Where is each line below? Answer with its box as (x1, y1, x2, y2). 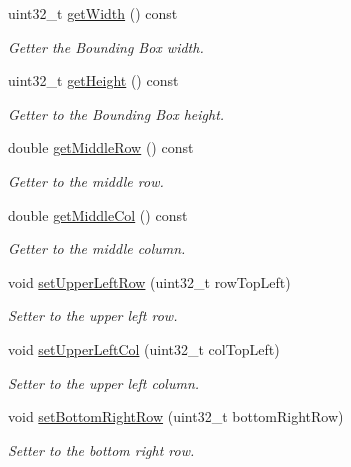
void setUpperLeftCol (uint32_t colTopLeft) (8, 338, 280, 359)
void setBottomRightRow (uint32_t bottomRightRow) (8, 406, 344, 427)
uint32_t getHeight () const (8, 70, 179, 91)
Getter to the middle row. (8, 170, 164, 191)
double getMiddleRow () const (8, 137, 194, 158)
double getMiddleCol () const (8, 204, 188, 225)
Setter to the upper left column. (8, 372, 200, 393)
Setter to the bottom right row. (8, 439, 195, 460)
